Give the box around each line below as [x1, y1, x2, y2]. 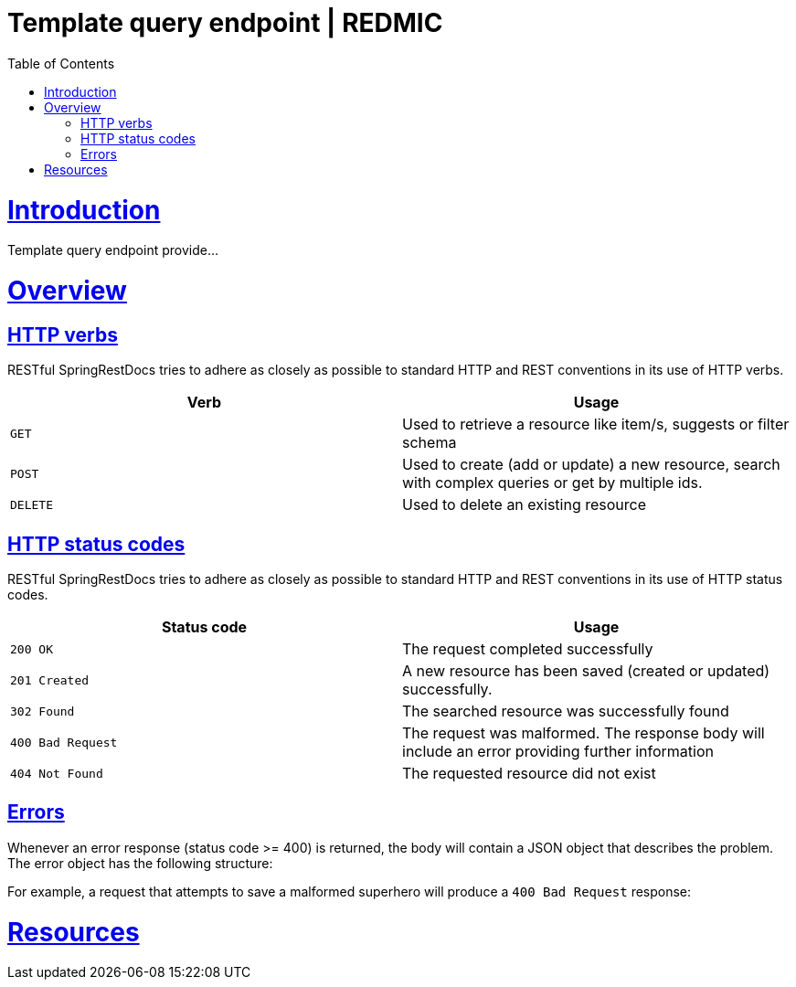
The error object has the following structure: [7, 854, 273, 871]
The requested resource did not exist [402, 764, 656, 783]
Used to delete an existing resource [402, 495, 647, 515]
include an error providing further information [402, 742, 714, 761]
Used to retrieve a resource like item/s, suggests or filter [402, 415, 790, 434]
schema [402, 433, 457, 452]
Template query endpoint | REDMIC [7, 7, 443, 38]
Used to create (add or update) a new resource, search [402, 455, 780, 474]
